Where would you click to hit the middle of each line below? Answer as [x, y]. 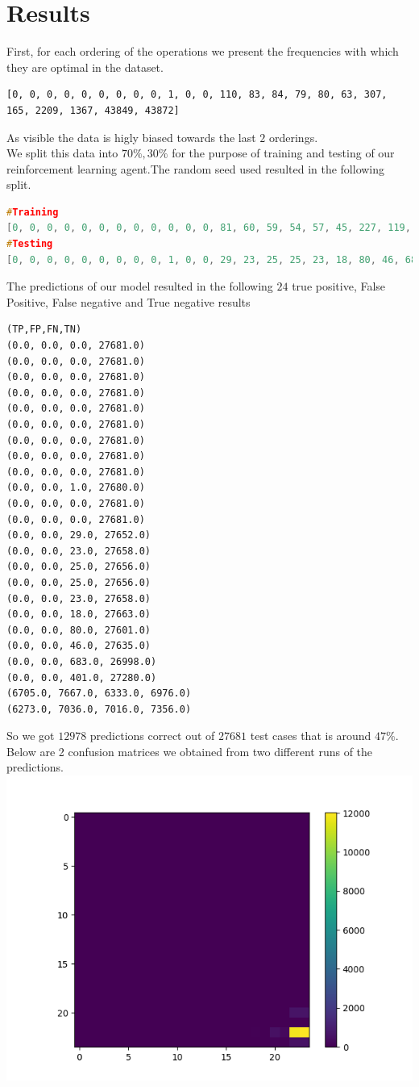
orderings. [293, 137]
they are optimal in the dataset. [85, 67]
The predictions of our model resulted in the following [140, 286]
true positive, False [339, 286]
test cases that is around [311, 736]
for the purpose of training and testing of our [283, 153]
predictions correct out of [152, 736]
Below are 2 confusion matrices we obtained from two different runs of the [190, 751]
